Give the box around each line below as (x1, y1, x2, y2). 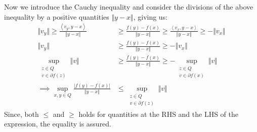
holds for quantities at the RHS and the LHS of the (78, 108, 238, 119)
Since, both (4, 108, 39, 119)
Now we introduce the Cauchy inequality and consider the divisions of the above (4, 2, 253, 12)
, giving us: (133, 11, 168, 22)
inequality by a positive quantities (4, 11, 109, 22)
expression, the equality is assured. (4, 118, 112, 129)
